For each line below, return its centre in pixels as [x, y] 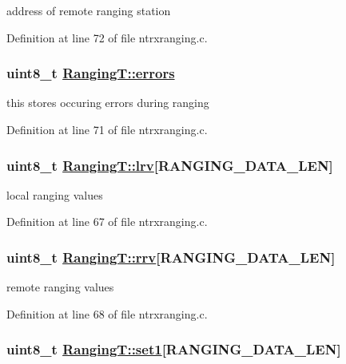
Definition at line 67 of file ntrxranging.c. [107, 222]
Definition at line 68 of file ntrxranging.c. [107, 313]
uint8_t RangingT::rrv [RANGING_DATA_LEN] [171, 257]
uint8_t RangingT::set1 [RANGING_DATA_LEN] [174, 349]
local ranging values [55, 194]
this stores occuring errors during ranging [108, 103]
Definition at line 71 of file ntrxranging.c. [107, 129]
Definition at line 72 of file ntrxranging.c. [107, 37]
